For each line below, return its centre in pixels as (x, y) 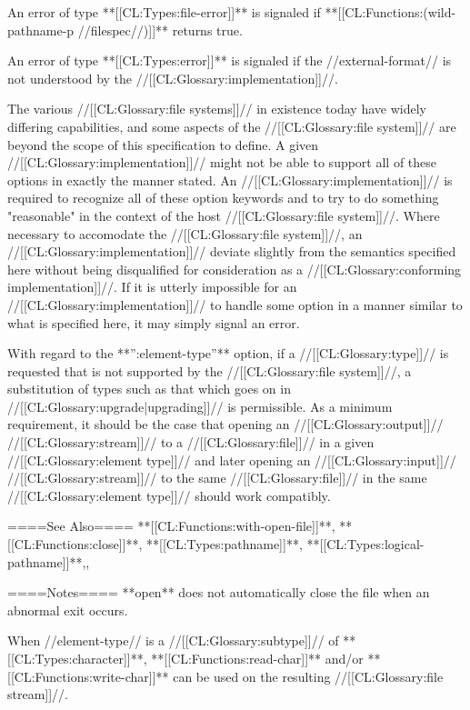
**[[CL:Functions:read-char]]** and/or (257, 658)
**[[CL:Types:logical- (365, 544)
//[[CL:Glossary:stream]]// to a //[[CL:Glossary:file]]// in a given (191, 442)
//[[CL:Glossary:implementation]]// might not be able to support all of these (222, 162)
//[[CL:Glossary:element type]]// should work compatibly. (169, 495)
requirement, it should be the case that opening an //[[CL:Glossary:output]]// (225, 424)
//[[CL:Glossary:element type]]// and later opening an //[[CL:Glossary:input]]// (232, 460)
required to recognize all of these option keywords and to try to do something (223, 198)
